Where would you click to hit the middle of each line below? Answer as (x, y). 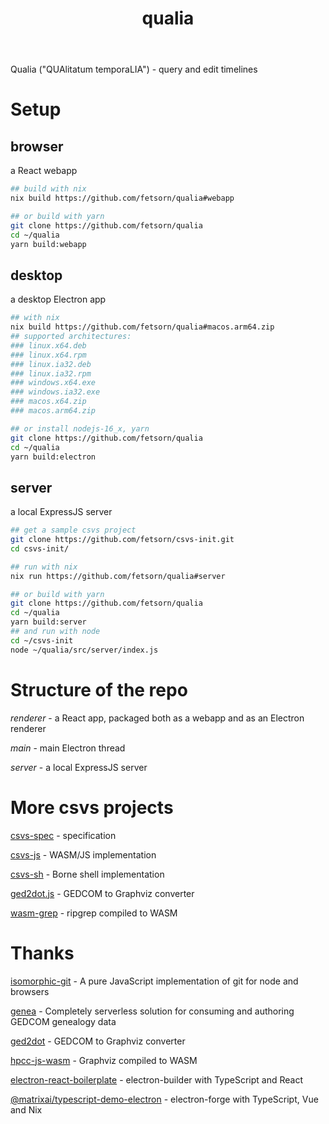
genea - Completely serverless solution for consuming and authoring (152, 1011)
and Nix (26, 1109)
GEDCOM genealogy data (63, 1021)
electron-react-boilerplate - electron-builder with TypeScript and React (157, 1079)
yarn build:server (48, 622)
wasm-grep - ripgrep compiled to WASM (94, 913)
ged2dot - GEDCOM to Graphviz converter (98, 1041)
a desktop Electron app (58, 299)
